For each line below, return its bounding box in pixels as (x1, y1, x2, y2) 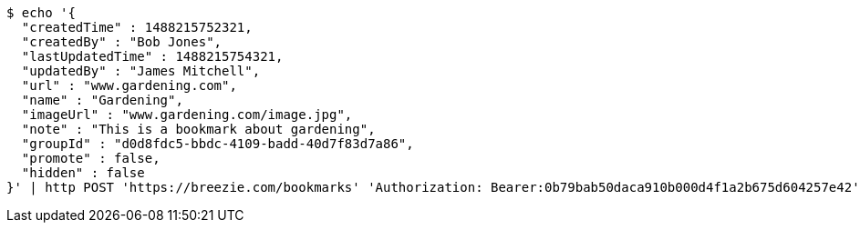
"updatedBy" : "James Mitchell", (21, 64, 261, 78)
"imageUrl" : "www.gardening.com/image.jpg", (21, 107, 353, 122)
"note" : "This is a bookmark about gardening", (21, 122, 376, 136)
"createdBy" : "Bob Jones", (21, 35, 223, 49)
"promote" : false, (21, 151, 161, 165)
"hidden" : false (21, 165, 145, 180)
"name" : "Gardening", (21, 93, 183, 107)
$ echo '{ (6, 5, 76, 20)
